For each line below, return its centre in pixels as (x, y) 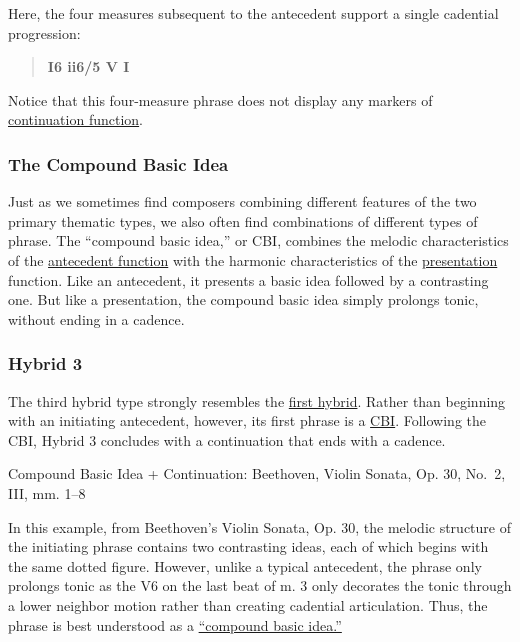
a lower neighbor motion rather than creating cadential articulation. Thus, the (248, 604)
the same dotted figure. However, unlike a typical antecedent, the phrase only (245, 565)
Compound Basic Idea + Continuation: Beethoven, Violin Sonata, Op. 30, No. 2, (257, 473)
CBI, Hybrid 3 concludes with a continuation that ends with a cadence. (227, 439)
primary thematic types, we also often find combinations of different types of (243, 220)
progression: (44, 32)
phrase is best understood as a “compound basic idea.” (175, 624)
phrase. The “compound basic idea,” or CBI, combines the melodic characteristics (258, 240)
